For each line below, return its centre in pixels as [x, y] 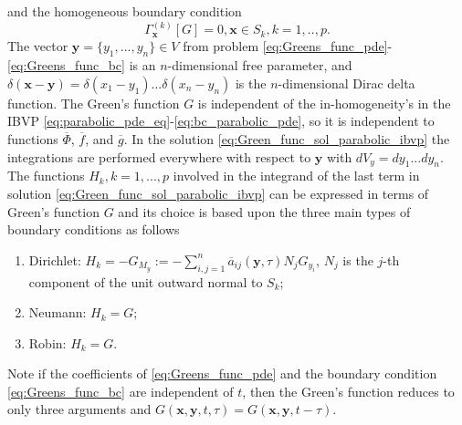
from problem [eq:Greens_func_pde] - [288, 46]
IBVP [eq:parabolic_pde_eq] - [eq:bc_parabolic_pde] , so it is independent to [221, 121]
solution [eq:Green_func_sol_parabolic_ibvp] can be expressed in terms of [218, 193]
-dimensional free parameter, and [260, 65]
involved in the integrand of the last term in [296, 176]
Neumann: [58, 312]
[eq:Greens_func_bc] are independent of [121, 391]
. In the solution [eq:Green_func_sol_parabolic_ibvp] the [287, 138]
